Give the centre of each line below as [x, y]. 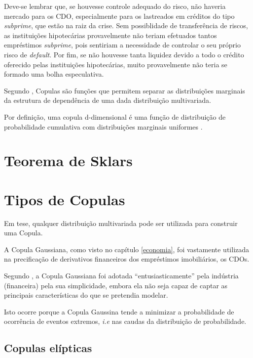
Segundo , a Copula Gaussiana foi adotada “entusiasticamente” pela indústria [121, 275]
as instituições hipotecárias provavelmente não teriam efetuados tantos [110, 35]
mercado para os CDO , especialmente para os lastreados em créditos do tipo [119, 16]
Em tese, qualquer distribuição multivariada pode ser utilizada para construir [121, 223]
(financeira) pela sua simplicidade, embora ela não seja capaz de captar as [116, 285]
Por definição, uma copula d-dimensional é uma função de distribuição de [115, 116]
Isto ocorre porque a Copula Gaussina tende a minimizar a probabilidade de [119, 311]
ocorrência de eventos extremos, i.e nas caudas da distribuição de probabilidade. [125, 321]
